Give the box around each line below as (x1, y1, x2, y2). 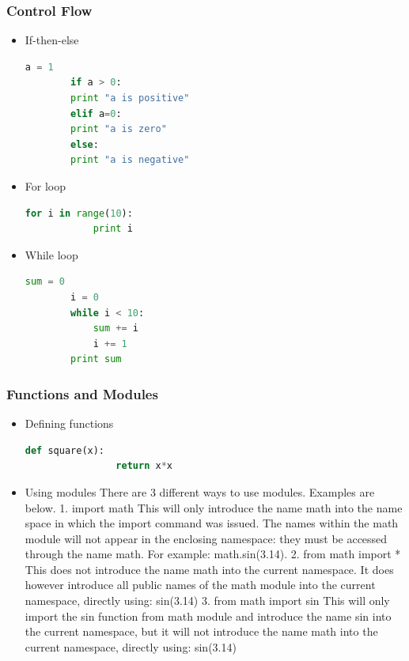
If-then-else (25, 32, 79, 48)
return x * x (116, 460, 172, 472)
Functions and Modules (6, 383, 158, 403)
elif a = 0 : (70, 108, 122, 119)
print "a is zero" (70, 123, 167, 135)
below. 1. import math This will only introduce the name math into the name (25, 499, 403, 516)
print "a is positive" (70, 93, 190, 104)
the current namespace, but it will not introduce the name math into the (25, 623, 378, 640)
